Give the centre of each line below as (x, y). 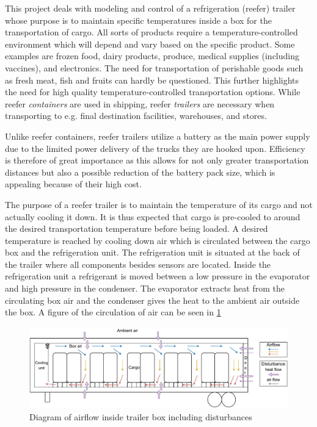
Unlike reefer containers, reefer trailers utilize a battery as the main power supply (158, 136)
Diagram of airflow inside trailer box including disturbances (141, 416)
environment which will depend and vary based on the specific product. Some (150, 44)
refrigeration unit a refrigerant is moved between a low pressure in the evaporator (158, 276)
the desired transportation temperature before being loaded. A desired (137, 228)
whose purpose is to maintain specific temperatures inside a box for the (138, 20)
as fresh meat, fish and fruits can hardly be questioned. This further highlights (152, 80)
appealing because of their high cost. (73, 184)
